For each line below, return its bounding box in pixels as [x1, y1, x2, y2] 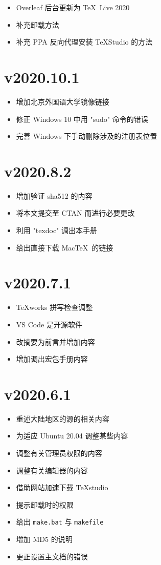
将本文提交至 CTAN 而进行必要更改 [16, 207, 135, 218]
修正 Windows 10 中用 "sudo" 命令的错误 [16, 113, 148, 124]
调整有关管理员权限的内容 [16, 448, 102, 458]
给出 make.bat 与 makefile [16, 516, 104, 527]
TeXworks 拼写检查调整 [16, 302, 93, 312]
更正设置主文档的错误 [16, 551, 88, 561]
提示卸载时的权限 [16, 499, 74, 510]
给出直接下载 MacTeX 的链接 [16, 242, 113, 253]
